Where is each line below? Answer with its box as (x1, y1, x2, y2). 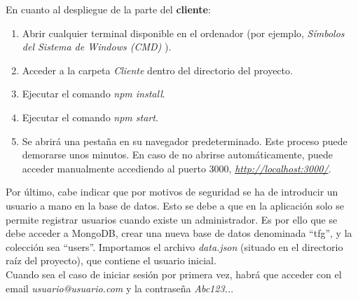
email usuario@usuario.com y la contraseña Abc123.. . (6, 280, 234, 295)
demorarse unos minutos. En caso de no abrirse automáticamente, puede (22, 147, 333, 162)
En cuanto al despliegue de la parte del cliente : (6, 2, 211, 16)
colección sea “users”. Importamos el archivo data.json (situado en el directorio (6, 239, 343, 254)
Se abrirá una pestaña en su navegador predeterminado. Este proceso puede (22, 133, 347, 148)
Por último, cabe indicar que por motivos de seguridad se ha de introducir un (6, 184, 338, 199)
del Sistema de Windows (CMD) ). (22, 39, 172, 54)
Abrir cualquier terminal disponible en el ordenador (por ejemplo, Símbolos (22, 25, 345, 40)
